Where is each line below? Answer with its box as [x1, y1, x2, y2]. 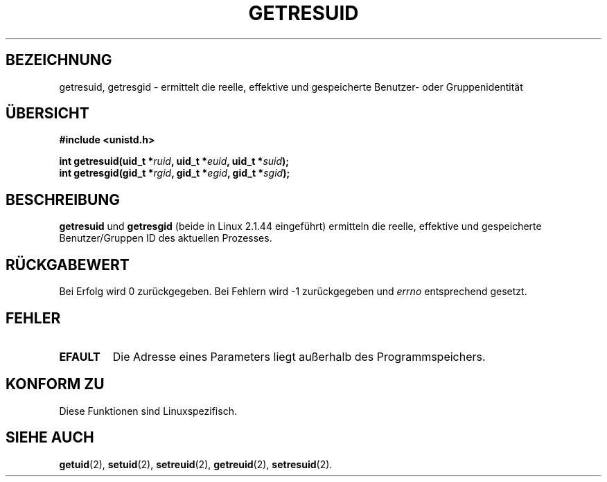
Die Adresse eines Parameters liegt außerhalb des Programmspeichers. [112, 349, 486, 364]
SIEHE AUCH [6, 429, 94, 447]
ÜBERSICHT [6, 105, 89, 123]
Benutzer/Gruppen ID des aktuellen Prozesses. [59, 232, 272, 244]
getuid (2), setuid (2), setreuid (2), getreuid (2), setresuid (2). [59, 458, 333, 470]
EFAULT [59, 349, 100, 364]
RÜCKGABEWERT [6, 256, 130, 274]
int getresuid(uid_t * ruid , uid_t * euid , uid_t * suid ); [59, 155, 290, 168]
